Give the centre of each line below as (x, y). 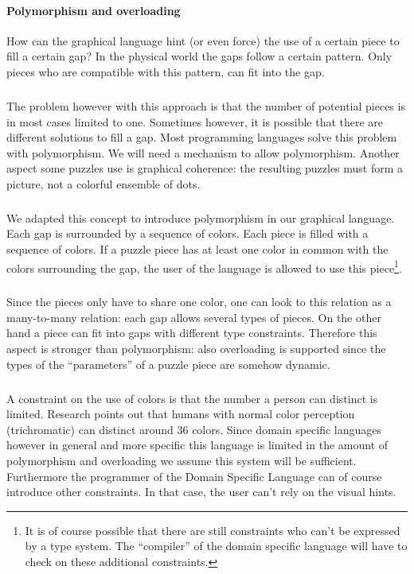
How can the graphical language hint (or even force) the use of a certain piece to (203, 40)
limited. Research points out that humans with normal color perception (181, 414)
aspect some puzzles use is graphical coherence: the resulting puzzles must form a (205, 168)
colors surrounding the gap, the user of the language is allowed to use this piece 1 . (204, 266)
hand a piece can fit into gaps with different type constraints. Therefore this (192, 333)
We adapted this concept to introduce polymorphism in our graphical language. (201, 217)
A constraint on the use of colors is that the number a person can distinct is (192, 398)
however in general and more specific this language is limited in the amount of (197, 445)
